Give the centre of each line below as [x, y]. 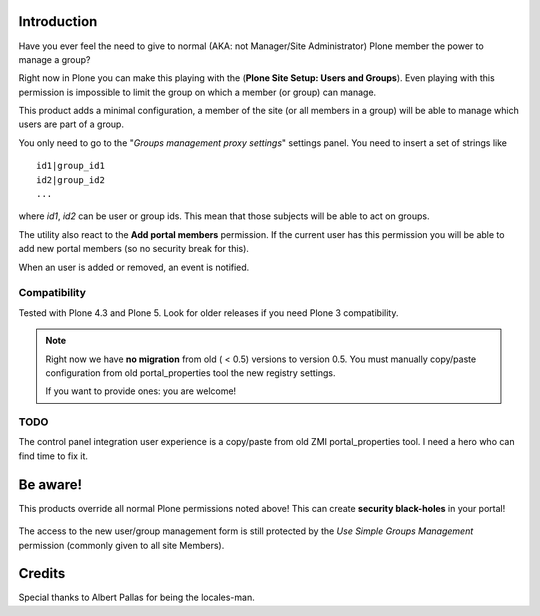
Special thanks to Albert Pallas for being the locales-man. [136, 597]
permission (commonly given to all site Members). [121, 545]
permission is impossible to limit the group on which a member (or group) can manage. [197, 92]
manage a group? [54, 59]
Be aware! [50, 484]
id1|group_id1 [70, 166]
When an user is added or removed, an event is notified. [134, 267]
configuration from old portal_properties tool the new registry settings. [190, 372]
